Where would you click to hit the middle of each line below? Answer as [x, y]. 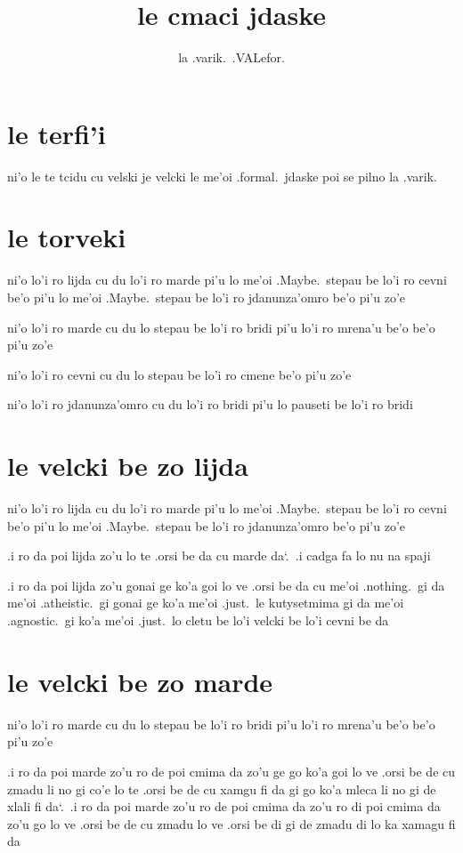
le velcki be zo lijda [128, 466]
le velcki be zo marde [140, 681]
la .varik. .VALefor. [231, 57]
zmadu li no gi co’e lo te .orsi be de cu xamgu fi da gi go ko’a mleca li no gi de [222, 789]
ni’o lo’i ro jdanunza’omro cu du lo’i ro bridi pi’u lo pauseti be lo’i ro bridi [210, 404]
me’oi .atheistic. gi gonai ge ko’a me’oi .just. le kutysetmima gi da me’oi [206, 603]
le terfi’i [57, 133]
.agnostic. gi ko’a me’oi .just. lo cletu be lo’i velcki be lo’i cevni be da [198, 620]
